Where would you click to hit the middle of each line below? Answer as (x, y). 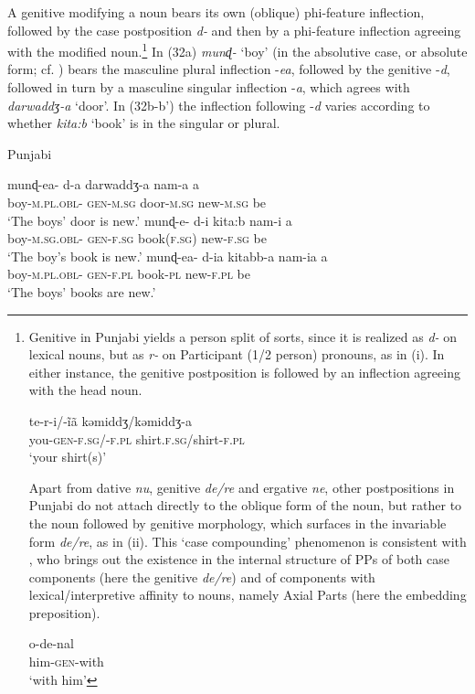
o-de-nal (51, 643)
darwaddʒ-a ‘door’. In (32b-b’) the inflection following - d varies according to (219, 105)
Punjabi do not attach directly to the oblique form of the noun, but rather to (245, 505)
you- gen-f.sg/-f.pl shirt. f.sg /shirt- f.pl (137, 438)
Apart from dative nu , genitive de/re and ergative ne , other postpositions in (242, 487)
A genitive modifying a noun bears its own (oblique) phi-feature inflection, (216, 12)
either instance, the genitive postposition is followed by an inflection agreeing (244, 372)
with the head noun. (85, 390)
